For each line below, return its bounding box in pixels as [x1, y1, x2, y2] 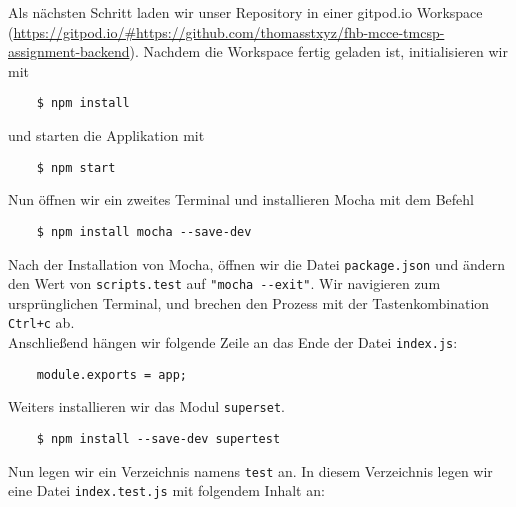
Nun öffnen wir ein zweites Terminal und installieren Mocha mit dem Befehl [8, 189, 474, 210]
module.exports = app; [36, 367, 187, 382]
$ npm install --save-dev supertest [36, 432, 281, 447]
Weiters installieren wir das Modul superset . [8, 396, 285, 417]
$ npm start [36, 160, 116, 175]
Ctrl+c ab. [8, 312, 75, 333]
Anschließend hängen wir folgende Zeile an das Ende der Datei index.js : [8, 332, 458, 353]
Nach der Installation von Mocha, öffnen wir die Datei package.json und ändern [8, 253, 505, 274]
